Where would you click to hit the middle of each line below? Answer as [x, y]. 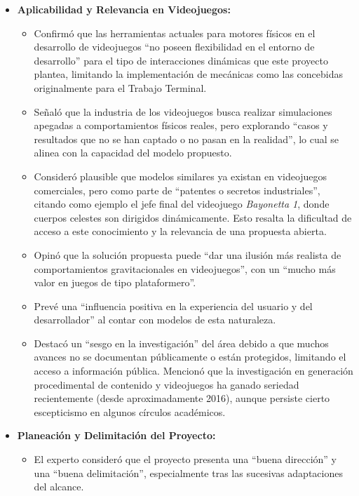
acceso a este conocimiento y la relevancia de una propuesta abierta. [180, 231]
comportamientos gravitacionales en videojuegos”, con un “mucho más [185, 268]
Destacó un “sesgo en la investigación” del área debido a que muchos [181, 343]
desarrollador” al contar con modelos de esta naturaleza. [155, 320]
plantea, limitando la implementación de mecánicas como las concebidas [189, 74]
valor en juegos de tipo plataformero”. [115, 282]
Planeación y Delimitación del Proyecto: [116, 435]
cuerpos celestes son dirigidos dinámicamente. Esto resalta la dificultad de [193, 217]
